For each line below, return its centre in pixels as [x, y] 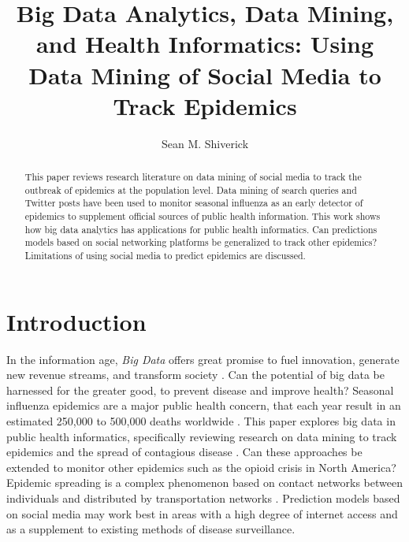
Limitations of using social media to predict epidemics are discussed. [165, 256]
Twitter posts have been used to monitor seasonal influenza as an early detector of [194, 203]
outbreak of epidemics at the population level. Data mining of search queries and [191, 189]
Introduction [76, 321]
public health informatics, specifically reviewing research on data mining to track [202, 436]
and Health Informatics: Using [205, 44]
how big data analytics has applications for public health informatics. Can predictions [201, 229]
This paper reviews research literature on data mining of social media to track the [193, 177]
